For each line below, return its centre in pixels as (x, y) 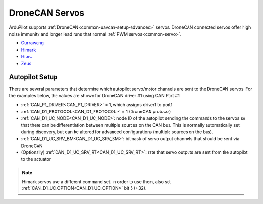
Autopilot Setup (33, 77)
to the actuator (36, 159)
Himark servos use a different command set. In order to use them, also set (97, 182)
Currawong (32, 43)
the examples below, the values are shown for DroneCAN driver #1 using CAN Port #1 (94, 95)
